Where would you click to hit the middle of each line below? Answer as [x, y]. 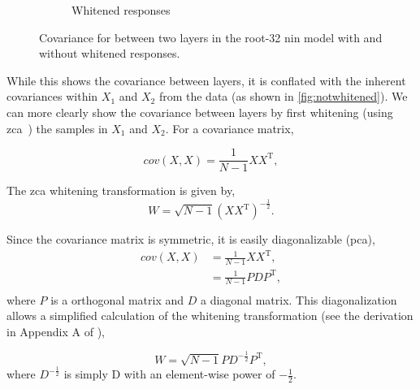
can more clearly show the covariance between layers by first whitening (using [200, 112]
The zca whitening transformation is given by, [121, 190]
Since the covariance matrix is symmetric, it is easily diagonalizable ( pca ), [191, 239]
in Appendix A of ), [56, 331]
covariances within [52, 96]
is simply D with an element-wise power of [169, 374]
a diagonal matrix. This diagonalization [299, 299]
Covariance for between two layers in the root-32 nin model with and [211, 37]
